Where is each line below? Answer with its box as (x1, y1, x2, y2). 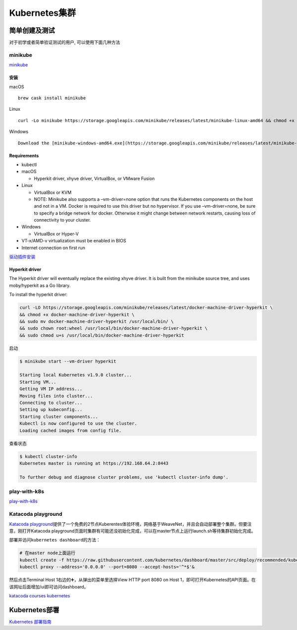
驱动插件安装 (9, 254, 36, 260)
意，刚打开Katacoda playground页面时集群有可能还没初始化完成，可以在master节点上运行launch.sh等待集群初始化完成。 (9, 528, 256, 534)
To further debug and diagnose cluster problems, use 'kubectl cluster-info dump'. (19, 474, 229, 480)
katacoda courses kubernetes (9, 592, 70, 598)
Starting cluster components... (19, 413, 99, 419)
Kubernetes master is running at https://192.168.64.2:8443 (19, 460, 169, 466)
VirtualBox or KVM (34, 189, 72, 195)
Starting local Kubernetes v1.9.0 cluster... (19, 372, 132, 378)
